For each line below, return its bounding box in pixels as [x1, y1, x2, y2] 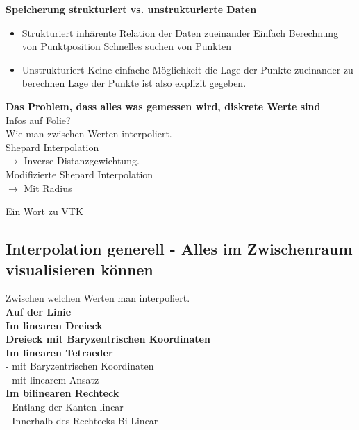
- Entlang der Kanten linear [6, 399, 124, 414]
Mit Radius [24, 180, 72, 195]
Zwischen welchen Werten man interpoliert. [6, 291, 190, 305]
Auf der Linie [6, 304, 72, 318]
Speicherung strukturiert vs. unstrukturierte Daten [6, 2, 257, 16]
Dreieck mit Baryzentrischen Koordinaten [6, 332, 210, 346]
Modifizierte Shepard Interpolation [6, 166, 153, 181]
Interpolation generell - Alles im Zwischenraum [6, 238, 353, 259]
